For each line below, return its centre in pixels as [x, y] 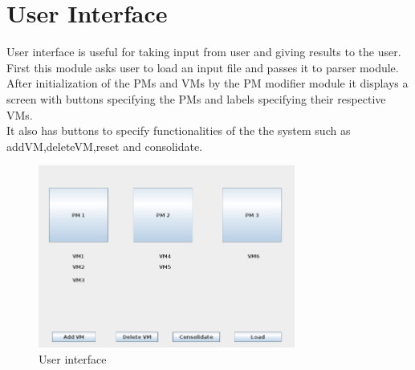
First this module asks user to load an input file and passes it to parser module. [203, 67]
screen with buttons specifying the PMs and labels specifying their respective [196, 98]
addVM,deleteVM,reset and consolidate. [105, 146]
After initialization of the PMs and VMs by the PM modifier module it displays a [207, 83]
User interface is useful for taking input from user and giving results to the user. [204, 52]
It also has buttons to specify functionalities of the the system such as [179, 130]
